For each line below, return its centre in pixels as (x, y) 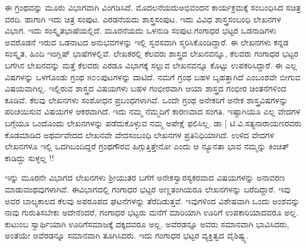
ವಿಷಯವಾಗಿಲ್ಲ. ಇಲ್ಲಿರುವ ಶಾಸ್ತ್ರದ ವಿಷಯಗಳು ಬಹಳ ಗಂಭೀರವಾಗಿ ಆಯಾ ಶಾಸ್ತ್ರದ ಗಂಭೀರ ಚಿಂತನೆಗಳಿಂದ (146, 88)
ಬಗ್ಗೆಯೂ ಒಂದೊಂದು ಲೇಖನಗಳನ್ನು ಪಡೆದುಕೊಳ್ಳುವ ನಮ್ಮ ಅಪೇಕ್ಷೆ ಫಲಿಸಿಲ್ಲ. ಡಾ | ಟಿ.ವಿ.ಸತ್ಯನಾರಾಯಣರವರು (153, 123)
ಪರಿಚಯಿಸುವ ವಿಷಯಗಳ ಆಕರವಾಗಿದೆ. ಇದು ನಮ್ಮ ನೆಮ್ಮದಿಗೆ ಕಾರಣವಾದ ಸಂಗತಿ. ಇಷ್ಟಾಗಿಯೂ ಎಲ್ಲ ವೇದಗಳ (153, 111)
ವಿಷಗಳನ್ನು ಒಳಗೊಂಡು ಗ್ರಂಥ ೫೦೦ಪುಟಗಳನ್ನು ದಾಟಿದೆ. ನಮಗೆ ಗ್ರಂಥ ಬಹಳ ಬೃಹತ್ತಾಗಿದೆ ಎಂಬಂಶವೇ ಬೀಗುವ (153, 76)
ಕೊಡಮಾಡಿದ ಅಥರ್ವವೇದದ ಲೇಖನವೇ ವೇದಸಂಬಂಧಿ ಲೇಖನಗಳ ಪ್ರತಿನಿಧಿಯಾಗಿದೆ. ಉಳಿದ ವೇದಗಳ (140, 134)
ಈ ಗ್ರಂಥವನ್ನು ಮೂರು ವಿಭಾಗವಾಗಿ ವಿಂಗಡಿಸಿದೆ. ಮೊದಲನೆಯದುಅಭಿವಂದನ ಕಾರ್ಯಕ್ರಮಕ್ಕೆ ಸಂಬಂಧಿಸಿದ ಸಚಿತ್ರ (153, 7)
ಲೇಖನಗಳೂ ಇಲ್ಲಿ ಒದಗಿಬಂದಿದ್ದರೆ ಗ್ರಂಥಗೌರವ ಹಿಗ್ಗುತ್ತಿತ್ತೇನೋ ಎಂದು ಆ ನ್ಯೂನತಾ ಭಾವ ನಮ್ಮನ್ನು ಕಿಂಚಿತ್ (147, 146)
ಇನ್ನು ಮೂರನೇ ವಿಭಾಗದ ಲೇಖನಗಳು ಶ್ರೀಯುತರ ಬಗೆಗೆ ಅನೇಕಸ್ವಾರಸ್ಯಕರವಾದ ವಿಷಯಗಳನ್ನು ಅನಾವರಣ (145, 177)
